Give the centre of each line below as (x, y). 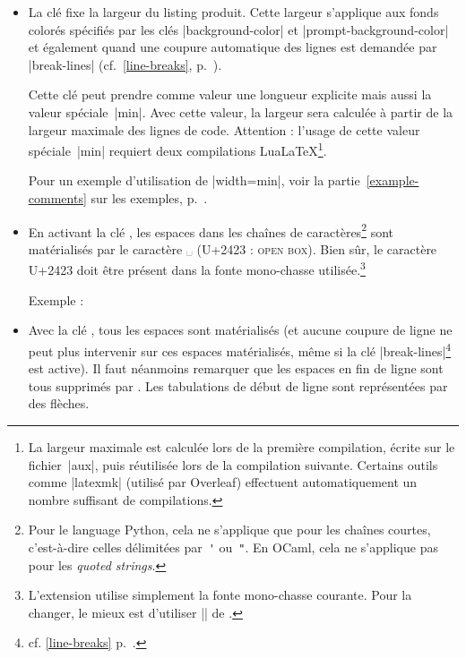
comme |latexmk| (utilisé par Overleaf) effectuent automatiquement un (223, 482)
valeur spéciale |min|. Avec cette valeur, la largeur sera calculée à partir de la (241, 111)
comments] (57, 198)
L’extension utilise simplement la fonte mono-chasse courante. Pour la (220, 595)
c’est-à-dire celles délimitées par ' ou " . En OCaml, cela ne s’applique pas (233, 547)
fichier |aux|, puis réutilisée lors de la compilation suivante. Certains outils (233, 464)
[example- (393, 180)
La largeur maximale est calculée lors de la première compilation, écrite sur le (242, 446)
